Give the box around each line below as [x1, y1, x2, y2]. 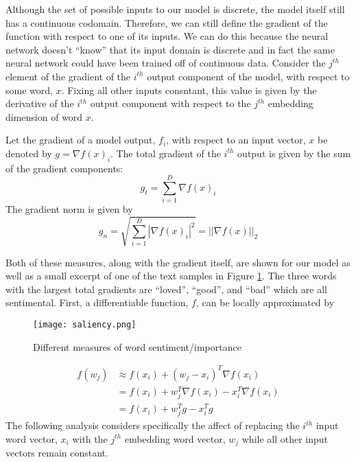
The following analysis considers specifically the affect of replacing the [5, 418, 300, 432]
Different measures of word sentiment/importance [33, 339, 241, 354]
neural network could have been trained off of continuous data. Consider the [5, 56, 326, 70]
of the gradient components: [5, 161, 123, 175]
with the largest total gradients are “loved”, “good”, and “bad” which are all [5, 281, 327, 296]
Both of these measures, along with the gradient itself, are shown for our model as [5, 255, 351, 269]
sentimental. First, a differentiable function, [5, 295, 189, 310]
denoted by [5, 146, 52, 160]
